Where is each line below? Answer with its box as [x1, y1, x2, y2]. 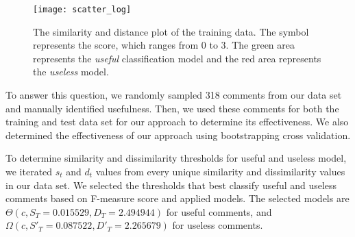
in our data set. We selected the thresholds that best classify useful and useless [5, 177, 337, 192]
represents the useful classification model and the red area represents [33, 51, 321, 65]
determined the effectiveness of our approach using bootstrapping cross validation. [5, 127, 351, 142]
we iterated [5, 164, 53, 178]
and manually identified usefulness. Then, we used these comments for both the [5, 101, 339, 115]
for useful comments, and [166, 204, 272, 219]
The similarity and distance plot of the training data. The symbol [33, 24, 309, 38]
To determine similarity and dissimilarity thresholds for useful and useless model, [5, 151, 347, 165]
